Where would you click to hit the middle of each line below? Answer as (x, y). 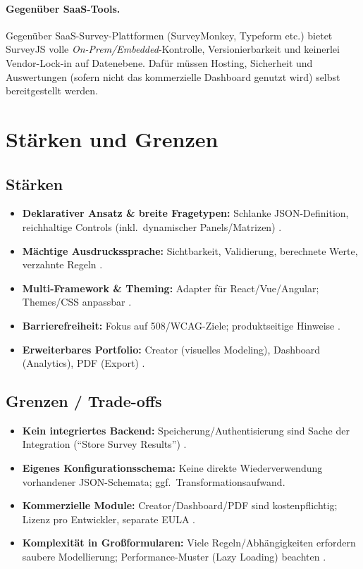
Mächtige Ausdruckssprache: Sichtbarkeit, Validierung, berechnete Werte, (190, 250)
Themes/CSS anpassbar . (77, 302)
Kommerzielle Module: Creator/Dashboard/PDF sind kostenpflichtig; (180, 505)
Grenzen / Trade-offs (84, 401)
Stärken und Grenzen (112, 138)
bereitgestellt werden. (52, 90)
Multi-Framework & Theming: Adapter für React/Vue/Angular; (171, 288)
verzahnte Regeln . (62, 264)
